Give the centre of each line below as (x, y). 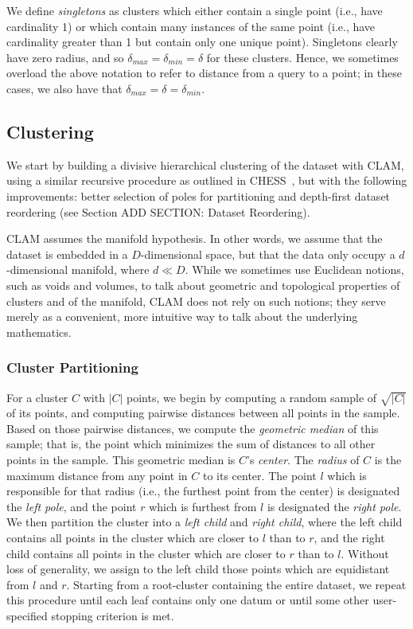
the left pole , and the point (72, 506)
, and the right (349, 538)
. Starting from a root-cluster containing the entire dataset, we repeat (236, 584)
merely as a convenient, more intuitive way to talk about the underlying (182, 316)
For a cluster (37, 397)
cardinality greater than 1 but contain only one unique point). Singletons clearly (202, 42)
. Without (365, 553)
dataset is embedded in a (67, 254)
